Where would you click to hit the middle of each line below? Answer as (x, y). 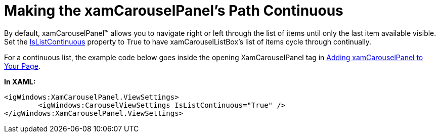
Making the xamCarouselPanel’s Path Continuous (174, 11)
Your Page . (22, 66)
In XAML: (20, 81)
